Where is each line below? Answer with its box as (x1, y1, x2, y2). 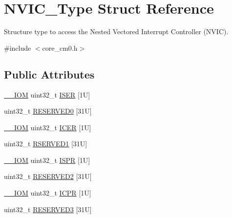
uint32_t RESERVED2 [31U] (4, 171, 92, 181)
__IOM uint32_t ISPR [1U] (4, 155, 90, 165)
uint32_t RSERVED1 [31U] (4, 139, 87, 149)
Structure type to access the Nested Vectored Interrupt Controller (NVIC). (4, 26, 229, 37)
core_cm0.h (42, 42, 78, 53)
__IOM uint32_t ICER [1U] (4, 122, 91, 132)
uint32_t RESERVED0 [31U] (4, 106, 92, 116)
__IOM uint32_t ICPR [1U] (4, 188, 91, 198)
